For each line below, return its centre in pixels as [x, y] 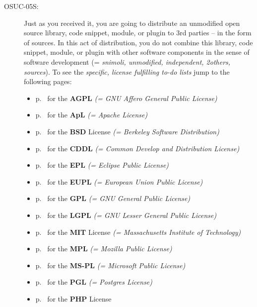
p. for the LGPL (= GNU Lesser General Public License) [126, 215]
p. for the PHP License [73, 298]
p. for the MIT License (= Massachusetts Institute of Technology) [138, 232]
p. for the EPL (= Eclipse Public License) [102, 165]
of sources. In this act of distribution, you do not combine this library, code [138, 42]
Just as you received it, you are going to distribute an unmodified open [132, 23]
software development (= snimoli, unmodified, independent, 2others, [127, 61]
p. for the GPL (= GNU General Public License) [113, 198]
